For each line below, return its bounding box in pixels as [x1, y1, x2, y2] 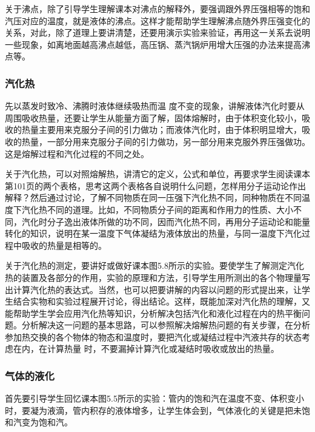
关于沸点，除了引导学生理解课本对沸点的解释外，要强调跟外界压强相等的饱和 [5, 2, 310, 15]
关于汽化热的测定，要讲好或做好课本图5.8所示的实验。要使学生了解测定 [5, 259, 287, 272]
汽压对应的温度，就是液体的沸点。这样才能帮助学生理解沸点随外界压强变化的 [5, 14, 310, 27]
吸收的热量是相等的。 [21, 238, 107, 251]
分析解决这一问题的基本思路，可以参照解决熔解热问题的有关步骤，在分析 [21, 319, 310, 331]
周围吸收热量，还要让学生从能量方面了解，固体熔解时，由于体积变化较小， [5, 111, 302, 124]
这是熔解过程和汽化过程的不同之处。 [5, 147, 149, 160]
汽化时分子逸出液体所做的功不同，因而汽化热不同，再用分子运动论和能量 [21, 215, 310, 228]
